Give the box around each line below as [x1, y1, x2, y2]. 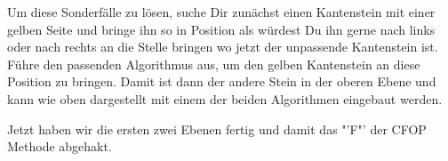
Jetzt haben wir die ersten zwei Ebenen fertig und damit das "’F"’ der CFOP [7, 119, 427, 138]
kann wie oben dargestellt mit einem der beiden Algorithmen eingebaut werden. [7, 89, 443, 108]
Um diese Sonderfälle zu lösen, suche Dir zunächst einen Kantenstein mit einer [7, 3, 436, 20]
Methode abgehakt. [7, 137, 112, 156]
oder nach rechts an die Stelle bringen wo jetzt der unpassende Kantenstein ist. [7, 37, 438, 56]
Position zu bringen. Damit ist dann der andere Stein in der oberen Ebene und [7, 72, 436, 91]
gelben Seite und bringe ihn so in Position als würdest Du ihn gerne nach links [7, 20, 436, 38]
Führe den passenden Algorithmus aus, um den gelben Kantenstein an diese [7, 54, 420, 73]
